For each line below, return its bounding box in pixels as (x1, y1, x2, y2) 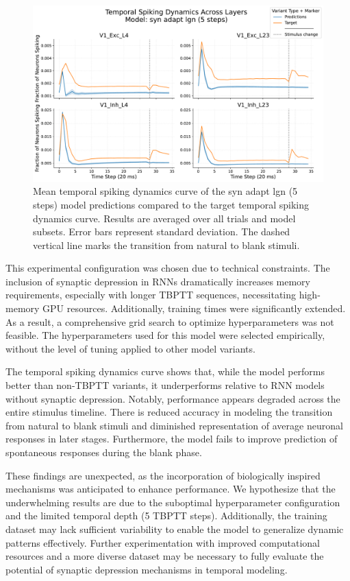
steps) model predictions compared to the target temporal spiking (33, 197, 309, 211)
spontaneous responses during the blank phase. (5, 445, 202, 459)
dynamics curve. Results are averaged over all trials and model (33, 211, 296, 225)
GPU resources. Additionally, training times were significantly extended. (42, 301, 346, 316)
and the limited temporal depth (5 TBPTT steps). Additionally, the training (5, 508, 327, 523)
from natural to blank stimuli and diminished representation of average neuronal (5, 418, 343, 432)
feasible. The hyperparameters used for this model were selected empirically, (5, 328, 325, 342)
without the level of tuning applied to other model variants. (5, 341, 255, 355)
